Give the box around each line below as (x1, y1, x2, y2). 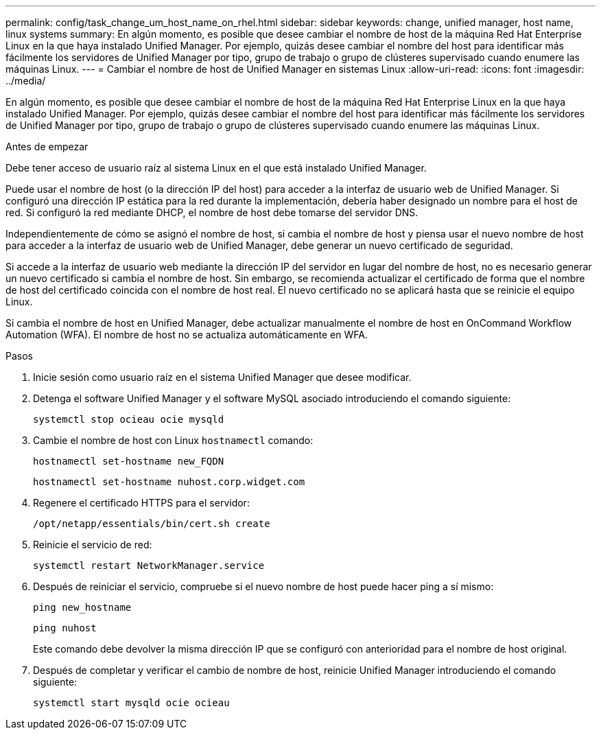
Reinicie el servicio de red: (33, 539, 152, 550)
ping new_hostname (33, 602, 132, 613)
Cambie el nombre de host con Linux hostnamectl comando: (33, 434, 314, 446)
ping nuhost (33, 622, 97, 633)
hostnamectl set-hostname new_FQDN (33, 456, 224, 467)
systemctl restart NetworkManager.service (33, 560, 265, 571)
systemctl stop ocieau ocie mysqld (33, 414, 224, 425)
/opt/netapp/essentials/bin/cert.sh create (33, 518, 270, 529)
